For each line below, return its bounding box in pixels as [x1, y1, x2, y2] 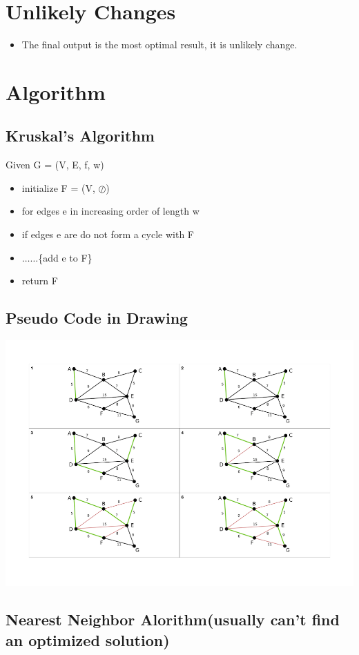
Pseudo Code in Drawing [6, 307, 188, 329]
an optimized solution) [6, 629, 170, 650]
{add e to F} [38, 250, 93, 264]
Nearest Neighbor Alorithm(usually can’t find [6, 609, 340, 630]
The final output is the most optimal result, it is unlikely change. [21, 37, 298, 52]
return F [21, 273, 58, 288]
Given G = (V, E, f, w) [6, 157, 104, 172]
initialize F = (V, [21, 180, 95, 195]
